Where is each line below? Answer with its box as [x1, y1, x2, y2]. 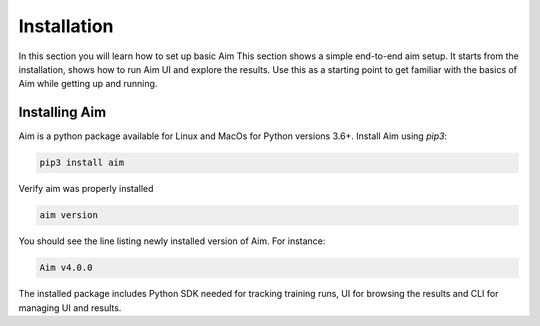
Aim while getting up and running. [18, 78, 158, 90]
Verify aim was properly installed [18, 183, 154, 195]
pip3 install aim [39, 157, 125, 169]
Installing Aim [18, 104, 107, 121]
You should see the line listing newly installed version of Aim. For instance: [18, 235, 326, 247]
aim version [39, 210, 99, 221]
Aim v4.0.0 [39, 262, 93, 274]
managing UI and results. [18, 301, 122, 314]
